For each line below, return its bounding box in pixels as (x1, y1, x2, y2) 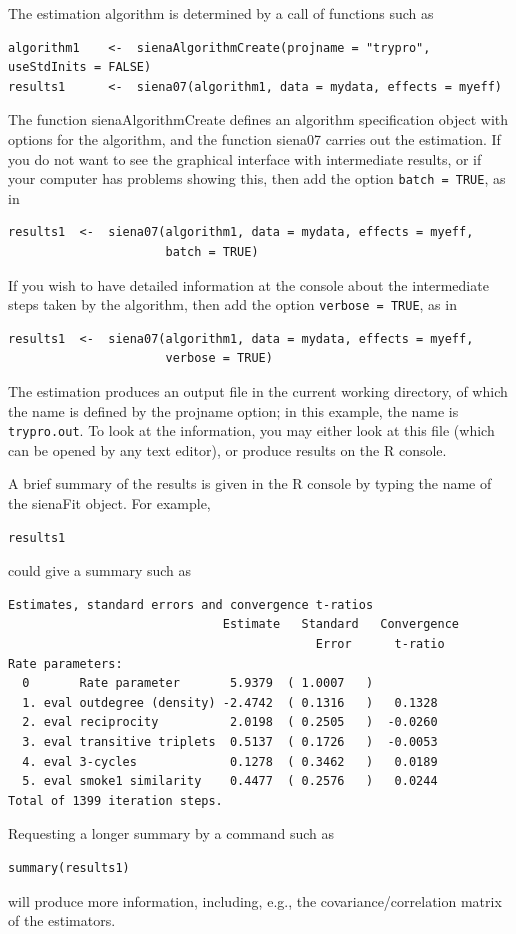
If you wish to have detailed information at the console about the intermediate (8, 274, 489, 295)
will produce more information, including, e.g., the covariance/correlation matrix (8, 890, 502, 911)
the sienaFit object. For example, (8, 493, 211, 514)
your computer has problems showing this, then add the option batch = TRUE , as (8, 168, 506, 189)
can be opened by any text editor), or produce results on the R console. (8, 439, 447, 460)
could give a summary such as (8, 560, 192, 581)
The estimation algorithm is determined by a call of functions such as (8, 3, 434, 23)
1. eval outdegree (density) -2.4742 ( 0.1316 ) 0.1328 (22, 695, 438, 710)
